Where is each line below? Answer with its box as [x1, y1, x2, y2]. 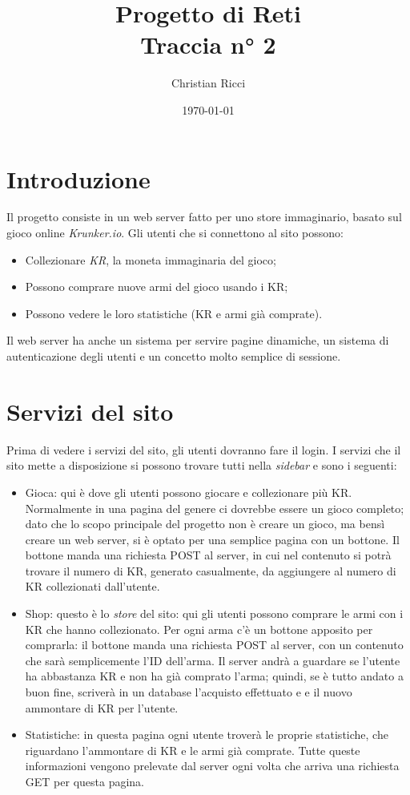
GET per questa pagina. [25, 773, 145, 789]
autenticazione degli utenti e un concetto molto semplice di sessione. [6, 348, 341, 364]
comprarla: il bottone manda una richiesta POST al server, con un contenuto [25, 636, 404, 653]
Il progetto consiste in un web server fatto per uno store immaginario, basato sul [6, 208, 402, 225]
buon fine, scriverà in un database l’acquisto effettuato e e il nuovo [25, 684, 352, 700]
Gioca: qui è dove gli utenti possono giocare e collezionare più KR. [25, 483, 352, 500]
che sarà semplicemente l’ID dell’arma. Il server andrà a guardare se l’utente [25, 652, 400, 668]
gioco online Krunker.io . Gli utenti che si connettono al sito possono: [6, 224, 344, 241]
